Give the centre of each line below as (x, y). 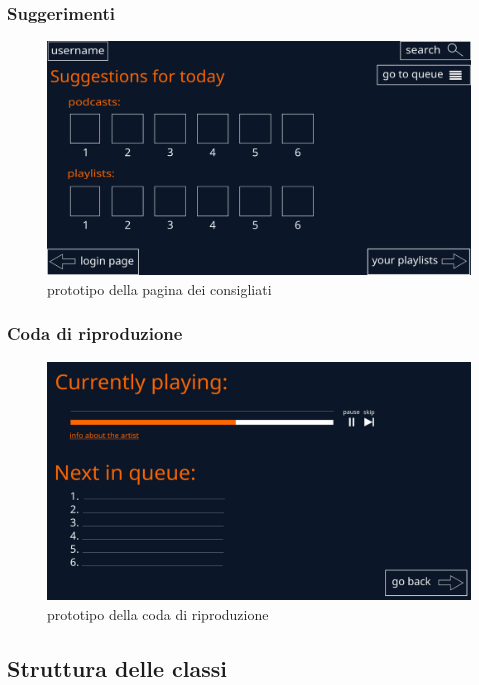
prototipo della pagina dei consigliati (159, 288)
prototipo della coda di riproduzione (158, 613)
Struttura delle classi (117, 667)
